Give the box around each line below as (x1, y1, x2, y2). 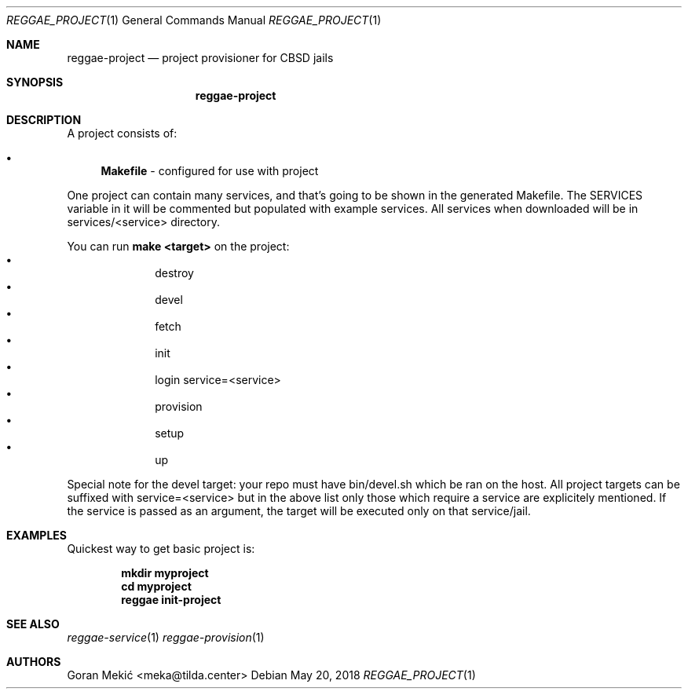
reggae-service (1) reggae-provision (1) (67, 631, 265, 644)
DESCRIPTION (6, 113, 82, 126)
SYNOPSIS (6, 75, 64, 89)
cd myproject (121, 580, 192, 593)
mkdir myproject (121, 566, 209, 580)
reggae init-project (121, 593, 221, 606)
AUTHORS (6, 655, 61, 668)
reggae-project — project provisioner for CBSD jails (67, 51, 334, 64)
